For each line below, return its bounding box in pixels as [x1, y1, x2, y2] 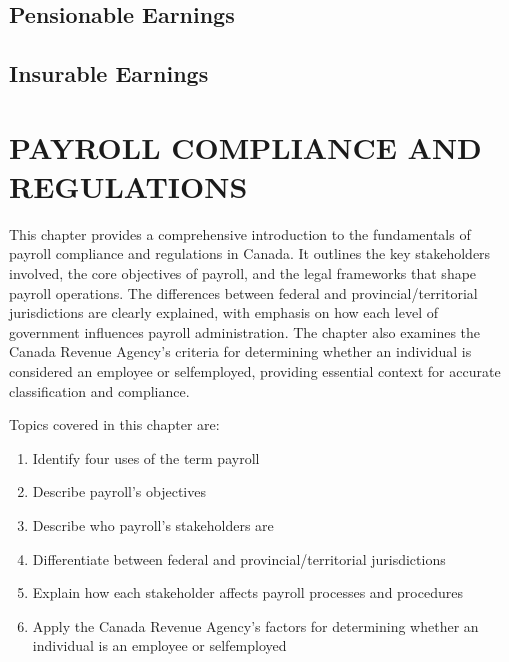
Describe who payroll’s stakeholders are [32, 515, 274, 535]
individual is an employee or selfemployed [32, 635, 287, 656]
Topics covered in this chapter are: [9, 414, 220, 435]
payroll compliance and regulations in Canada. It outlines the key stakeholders [9, 243, 491, 264]
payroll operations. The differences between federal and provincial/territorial [9, 282, 478, 303]
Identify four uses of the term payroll [32, 447, 260, 468]
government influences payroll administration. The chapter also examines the [9, 321, 481, 342]
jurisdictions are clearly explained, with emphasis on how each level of [9, 302, 438, 323]
